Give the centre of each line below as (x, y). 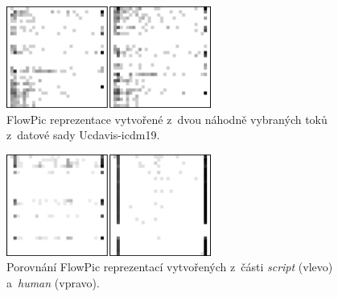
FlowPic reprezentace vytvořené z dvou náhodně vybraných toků (167, 119)
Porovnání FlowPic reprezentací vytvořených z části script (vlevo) (170, 267)
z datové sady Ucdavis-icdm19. (83, 135)
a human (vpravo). (53, 282)
